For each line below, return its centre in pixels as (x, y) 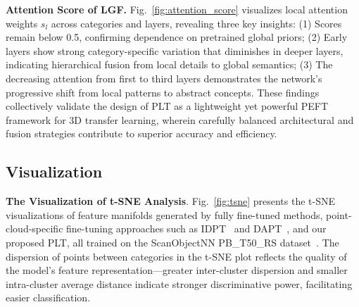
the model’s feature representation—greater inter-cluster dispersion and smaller (177, 270)
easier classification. (48, 297)
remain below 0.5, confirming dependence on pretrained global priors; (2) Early (177, 37)
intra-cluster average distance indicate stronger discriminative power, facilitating (179, 283)
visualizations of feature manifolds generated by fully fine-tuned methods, (164, 214)
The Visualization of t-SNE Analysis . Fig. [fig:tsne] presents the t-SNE (171, 201)
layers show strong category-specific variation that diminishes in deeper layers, (175, 50)
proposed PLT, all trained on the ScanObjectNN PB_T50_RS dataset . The (172, 242)
